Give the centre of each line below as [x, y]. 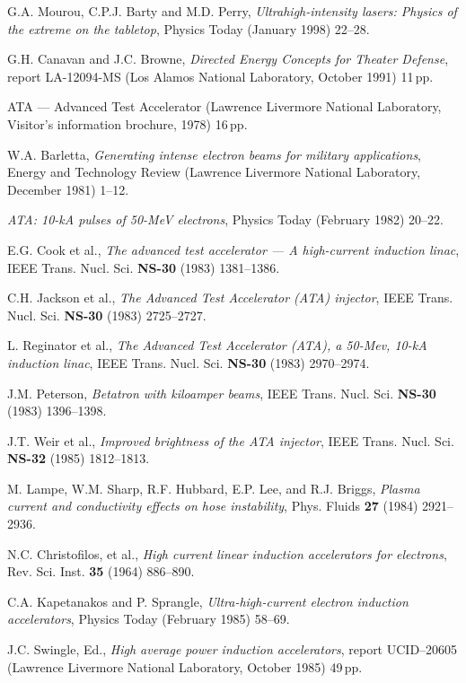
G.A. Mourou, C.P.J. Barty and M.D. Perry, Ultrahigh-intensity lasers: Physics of [232, 11]
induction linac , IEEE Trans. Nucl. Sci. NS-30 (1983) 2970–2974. [189, 362]
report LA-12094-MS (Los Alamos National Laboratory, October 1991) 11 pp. [220, 76]
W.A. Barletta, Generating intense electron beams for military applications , [215, 154]
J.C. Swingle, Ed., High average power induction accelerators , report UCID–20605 [233, 649]
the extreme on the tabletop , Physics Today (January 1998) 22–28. [189, 28]
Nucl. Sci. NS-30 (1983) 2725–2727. [107, 315]
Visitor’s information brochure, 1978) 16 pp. [127, 123]
